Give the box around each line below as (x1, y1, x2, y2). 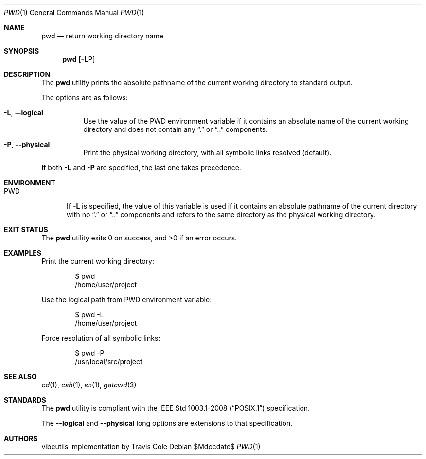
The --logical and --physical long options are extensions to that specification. (41, 419, 293, 427)
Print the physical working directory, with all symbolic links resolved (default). (83, 148, 332, 157)
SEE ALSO (4, 372, 37, 381)
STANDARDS (4, 396, 46, 404)
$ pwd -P (75, 349, 105, 357)
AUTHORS (4, 434, 38, 442)
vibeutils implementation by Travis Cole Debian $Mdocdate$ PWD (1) (41, 442, 261, 451)
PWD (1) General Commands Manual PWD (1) (4, 8, 144, 17)
